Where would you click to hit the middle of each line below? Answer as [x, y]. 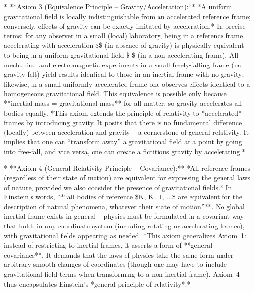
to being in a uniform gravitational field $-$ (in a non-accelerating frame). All [121, 54]
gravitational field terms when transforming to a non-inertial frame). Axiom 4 [122, 274]
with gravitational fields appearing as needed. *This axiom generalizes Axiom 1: [125, 235]
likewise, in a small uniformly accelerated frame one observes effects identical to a [127, 83]
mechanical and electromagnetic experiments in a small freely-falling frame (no [123, 64]
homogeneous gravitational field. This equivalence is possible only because [115, 93]
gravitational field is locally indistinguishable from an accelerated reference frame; [127, 16]
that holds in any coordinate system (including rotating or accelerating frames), [124, 226]
